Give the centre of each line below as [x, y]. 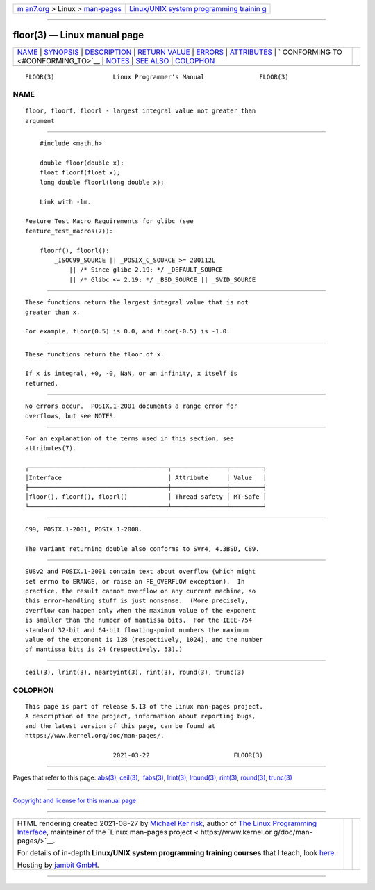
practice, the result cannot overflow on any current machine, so [141, 591]
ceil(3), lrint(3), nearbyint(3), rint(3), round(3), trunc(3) [135, 672]
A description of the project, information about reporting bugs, [141, 716]
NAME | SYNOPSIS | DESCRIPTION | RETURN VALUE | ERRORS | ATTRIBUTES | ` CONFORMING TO [180, 52]
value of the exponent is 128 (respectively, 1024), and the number [144, 640]
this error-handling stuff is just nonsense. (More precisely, [137, 601]
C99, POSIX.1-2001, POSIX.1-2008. [84, 529]
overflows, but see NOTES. [71, 416]
